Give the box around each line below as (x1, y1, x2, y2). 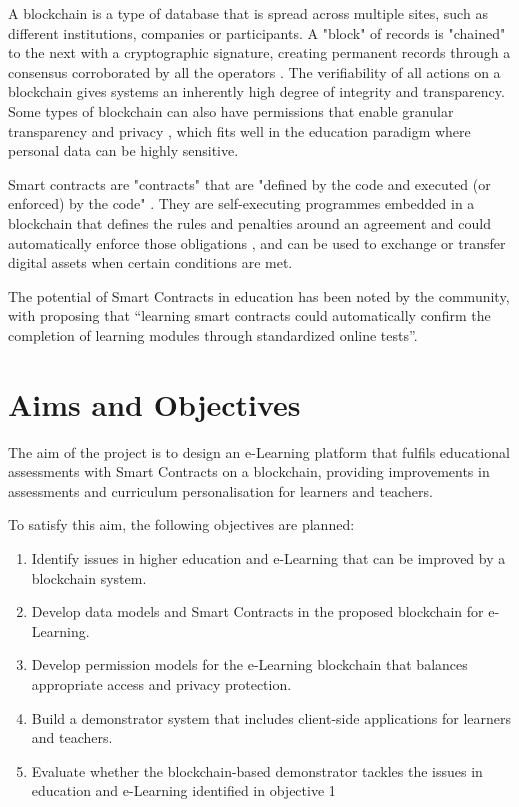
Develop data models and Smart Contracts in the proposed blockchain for (31, 601, 484, 622)
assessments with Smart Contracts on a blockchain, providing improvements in (8, 461, 490, 482)
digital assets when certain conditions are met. (8, 252, 293, 273)
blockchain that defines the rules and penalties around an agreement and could (8, 212, 491, 233)
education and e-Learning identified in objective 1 (31, 780, 336, 801)
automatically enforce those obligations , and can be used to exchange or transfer (8, 232, 506, 253)
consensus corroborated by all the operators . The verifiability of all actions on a (8, 61, 501, 82)
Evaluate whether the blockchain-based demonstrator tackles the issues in (31, 760, 483, 781)
